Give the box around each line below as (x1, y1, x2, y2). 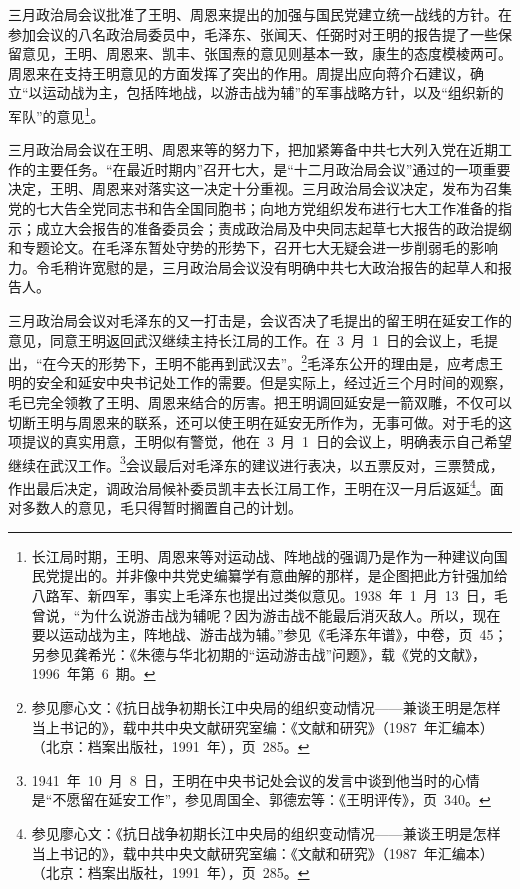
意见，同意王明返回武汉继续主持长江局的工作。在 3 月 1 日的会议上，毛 (8, 329, 484, 350)
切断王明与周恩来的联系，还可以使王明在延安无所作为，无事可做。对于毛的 (8, 411, 498, 432)
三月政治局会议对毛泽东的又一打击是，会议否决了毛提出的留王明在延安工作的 (8, 309, 512, 330)
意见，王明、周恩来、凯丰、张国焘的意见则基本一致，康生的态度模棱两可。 (21, 43, 512, 64)
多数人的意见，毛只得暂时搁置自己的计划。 (21, 497, 302, 518)
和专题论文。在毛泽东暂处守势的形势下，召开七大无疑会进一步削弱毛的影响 (8, 237, 498, 258)
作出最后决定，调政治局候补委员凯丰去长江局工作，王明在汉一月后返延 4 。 (8, 475, 490, 498)
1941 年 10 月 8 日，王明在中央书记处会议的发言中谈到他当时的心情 (31, 769, 480, 790)
